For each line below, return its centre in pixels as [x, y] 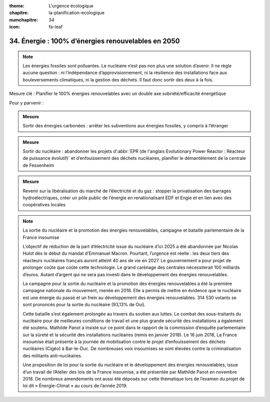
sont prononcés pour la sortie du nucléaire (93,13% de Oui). [84, 305]
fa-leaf [55, 27]
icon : [15, 27]
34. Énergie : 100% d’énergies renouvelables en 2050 [94, 41]
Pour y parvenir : [26, 103]
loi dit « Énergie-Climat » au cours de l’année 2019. [75, 386]
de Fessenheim [38, 165]
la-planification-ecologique [77, 13]
